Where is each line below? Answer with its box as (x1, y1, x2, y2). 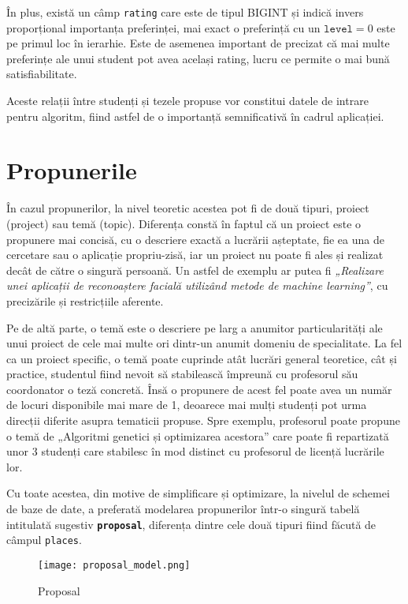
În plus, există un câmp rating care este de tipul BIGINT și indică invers (6, 4, 364, 20)
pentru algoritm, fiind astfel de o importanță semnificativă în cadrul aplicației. (6, 107, 384, 124)
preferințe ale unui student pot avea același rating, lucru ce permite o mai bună (6, 50, 390, 66)
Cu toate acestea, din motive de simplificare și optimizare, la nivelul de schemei (6, 485, 390, 501)
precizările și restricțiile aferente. (6, 292, 164, 309)
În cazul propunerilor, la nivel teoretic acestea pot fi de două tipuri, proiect (6, 200, 369, 216)
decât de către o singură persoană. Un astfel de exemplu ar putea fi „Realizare (6, 261, 384, 278)
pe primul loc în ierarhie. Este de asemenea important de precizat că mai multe (6, 35, 390, 51)
